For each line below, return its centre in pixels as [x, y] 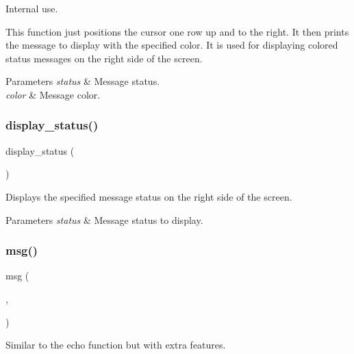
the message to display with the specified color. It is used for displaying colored [172, 45]
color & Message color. [53, 94]
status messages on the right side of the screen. [104, 58]
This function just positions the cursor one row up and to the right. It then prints [177, 31]
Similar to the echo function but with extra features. [116, 345]
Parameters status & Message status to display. [104, 219]
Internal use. [32, 8]
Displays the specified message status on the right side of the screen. [149, 196]
